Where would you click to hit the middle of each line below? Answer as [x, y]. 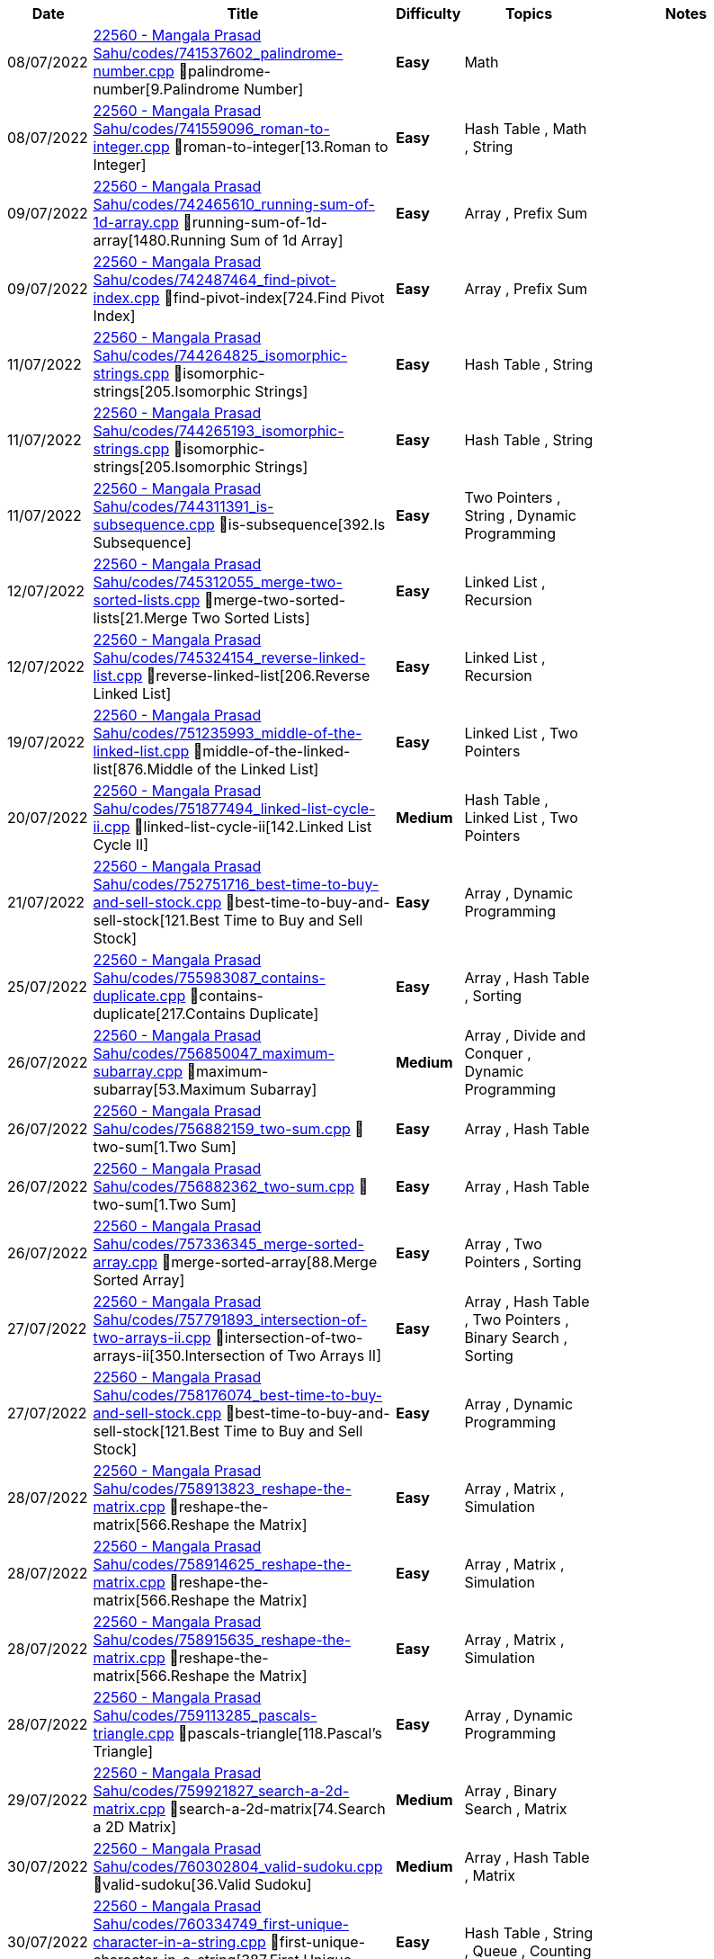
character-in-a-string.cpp [179, 1942]
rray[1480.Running [160, 240]
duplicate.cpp [139, 996]
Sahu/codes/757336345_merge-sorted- [228, 1244]
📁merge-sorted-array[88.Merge [269, 1262]
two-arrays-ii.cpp [152, 1337]
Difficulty [428, 13]
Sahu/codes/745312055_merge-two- [218, 582]
